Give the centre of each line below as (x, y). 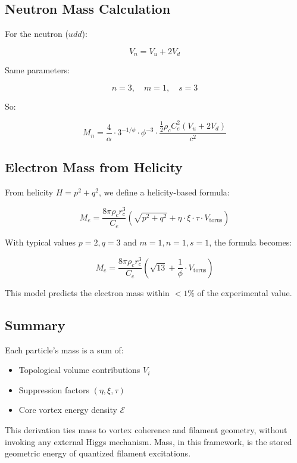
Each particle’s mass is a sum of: (64, 349)
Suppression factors (54, 389)
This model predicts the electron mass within (87, 292)
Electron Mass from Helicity (94, 167)
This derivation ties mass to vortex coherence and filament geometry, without (146, 430)
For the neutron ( (37, 34)
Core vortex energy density (68, 410)
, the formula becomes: (251, 242)
